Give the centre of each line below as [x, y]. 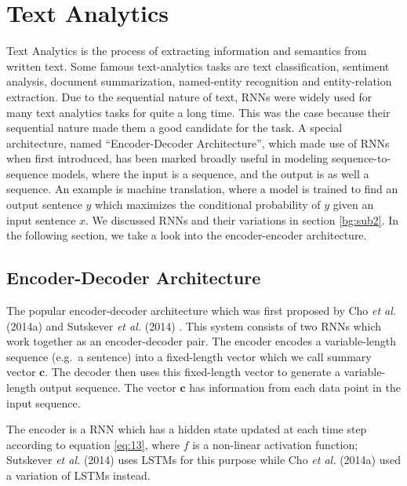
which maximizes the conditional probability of [208, 205]
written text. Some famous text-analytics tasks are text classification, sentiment [198, 66]
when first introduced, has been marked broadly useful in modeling [167, 158]
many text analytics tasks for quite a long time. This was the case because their [198, 112]
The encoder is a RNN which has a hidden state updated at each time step [187, 429]
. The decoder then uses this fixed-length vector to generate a [193, 372]
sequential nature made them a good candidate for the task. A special [174, 128]
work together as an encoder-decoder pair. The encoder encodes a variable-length [202, 341]
